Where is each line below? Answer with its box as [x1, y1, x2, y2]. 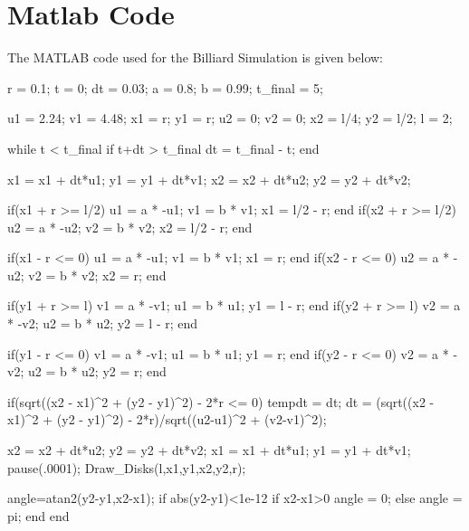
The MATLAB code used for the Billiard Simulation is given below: [7, 48, 383, 67]
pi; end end [7, 506, 70, 525]
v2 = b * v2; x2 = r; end [28, 265, 167, 284]
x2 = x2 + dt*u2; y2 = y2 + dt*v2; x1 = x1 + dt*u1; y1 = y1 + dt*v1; [7, 441, 411, 460]
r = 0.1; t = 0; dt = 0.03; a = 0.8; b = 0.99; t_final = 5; [7, 78, 323, 97]
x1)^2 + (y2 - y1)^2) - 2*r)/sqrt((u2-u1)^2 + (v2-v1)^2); [7, 410, 327, 429]
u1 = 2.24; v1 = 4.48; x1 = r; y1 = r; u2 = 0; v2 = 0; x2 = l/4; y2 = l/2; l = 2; [7, 109, 453, 128]
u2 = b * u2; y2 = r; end [27, 362, 167, 381]
